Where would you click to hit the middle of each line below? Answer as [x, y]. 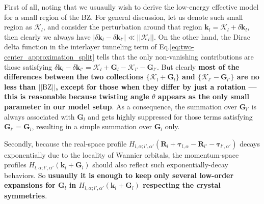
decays [250, 143]
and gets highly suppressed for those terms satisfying [170, 116]
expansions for [30, 185]
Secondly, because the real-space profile [65, 143]
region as [18, 27]
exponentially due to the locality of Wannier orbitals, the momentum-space [122, 154]
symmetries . [26, 195]
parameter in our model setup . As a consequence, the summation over [121, 106]
